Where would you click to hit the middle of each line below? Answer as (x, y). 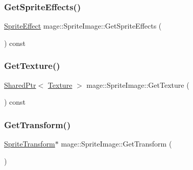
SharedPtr (20, 84)
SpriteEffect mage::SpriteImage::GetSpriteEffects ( (83, 26)
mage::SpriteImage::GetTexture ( (138, 84)
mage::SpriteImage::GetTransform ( (116, 144)
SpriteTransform (30, 144)
